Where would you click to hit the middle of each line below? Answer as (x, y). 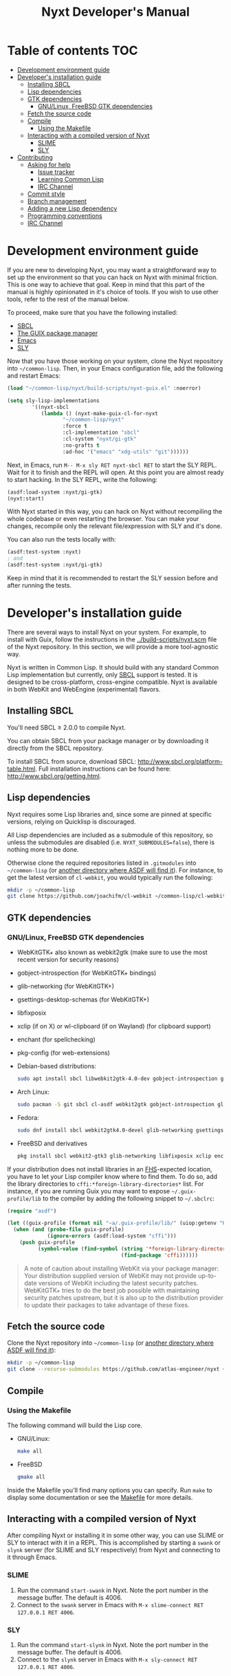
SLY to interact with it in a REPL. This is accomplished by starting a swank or (114, 1543)
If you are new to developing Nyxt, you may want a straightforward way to (112, 269)
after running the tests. (40, 585)
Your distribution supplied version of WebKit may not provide (110, 1275)
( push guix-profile (47, 1242)
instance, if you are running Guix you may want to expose (89, 1191)
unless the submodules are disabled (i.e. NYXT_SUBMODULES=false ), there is (111, 842)
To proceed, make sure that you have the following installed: (92, 312)
